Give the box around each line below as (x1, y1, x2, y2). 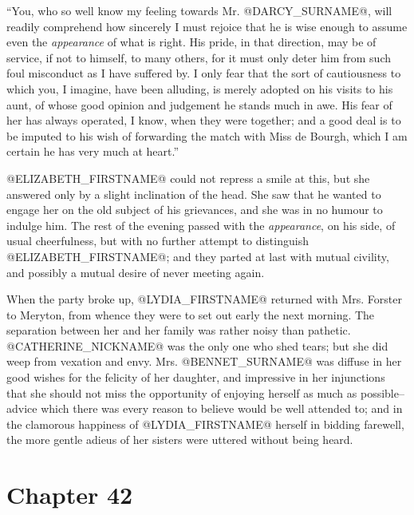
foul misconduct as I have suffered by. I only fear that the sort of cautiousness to (6, 65, 401, 81)
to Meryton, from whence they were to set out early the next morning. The (6, 306, 375, 323)
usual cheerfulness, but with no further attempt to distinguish (6, 232, 309, 249)
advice (6, 400, 37, 417)
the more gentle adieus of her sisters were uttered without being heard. (6, 431, 353, 448)
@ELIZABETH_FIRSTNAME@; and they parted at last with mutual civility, (6, 248, 389, 264)
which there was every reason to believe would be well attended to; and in (41, 400, 403, 417)
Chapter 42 (6, 478, 133, 511)
